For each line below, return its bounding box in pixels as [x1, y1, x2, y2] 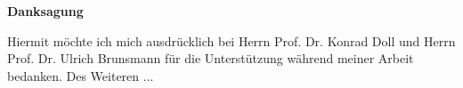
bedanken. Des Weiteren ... [7, 66, 154, 84]
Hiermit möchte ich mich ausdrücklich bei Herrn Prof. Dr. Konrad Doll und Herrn [7, 31, 456, 50]
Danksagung [7, 2, 84, 20]
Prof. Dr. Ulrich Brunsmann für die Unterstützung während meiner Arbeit [7, 49, 414, 68]
